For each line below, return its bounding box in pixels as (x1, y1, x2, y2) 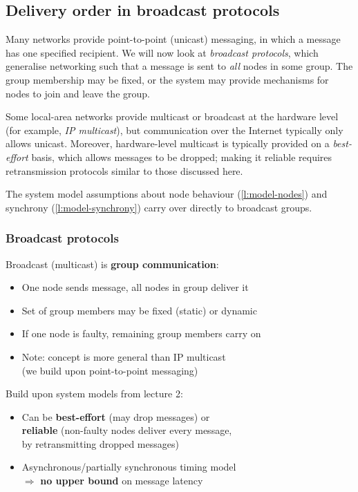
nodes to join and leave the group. (6, 86, 150, 100)
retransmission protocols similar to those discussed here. (6, 163, 243, 178)
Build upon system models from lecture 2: (6, 386, 183, 401)
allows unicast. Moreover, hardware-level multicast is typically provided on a (6, 136, 330, 151)
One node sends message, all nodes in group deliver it (21, 280, 249, 294)
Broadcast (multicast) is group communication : (6, 256, 219, 271)
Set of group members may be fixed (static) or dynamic (21, 303, 257, 317)
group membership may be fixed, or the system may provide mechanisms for (6, 72, 329, 86)
